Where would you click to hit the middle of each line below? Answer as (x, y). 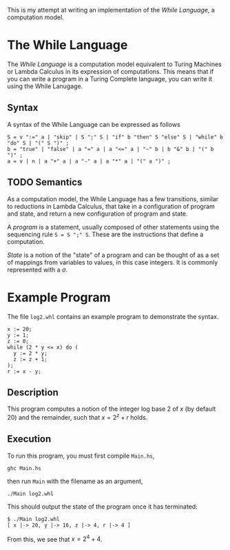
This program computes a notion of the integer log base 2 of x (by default (112, 409)
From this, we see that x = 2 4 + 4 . (55, 538)
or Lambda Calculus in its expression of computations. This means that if (111, 71)
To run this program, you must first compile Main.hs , (81, 456)
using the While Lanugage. (45, 86)
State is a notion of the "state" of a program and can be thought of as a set (113, 255)
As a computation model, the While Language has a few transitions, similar (113, 198)
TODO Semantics (45, 182)
